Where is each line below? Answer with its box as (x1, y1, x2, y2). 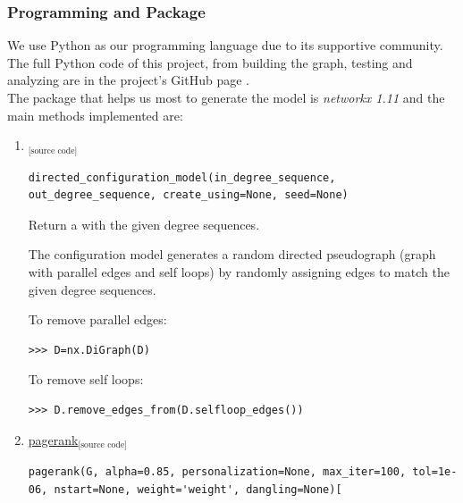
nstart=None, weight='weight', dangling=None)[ (54, 482, 342, 496)
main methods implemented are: (7, 105, 183, 124)
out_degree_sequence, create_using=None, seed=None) (28, 189, 349, 202)
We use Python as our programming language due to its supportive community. (7, 36, 443, 54)
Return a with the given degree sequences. (28, 214, 260, 233)
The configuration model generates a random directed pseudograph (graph (28, 245, 436, 264)
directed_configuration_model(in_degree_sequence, (28, 171, 336, 184)
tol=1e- (412, 465, 458, 479)
